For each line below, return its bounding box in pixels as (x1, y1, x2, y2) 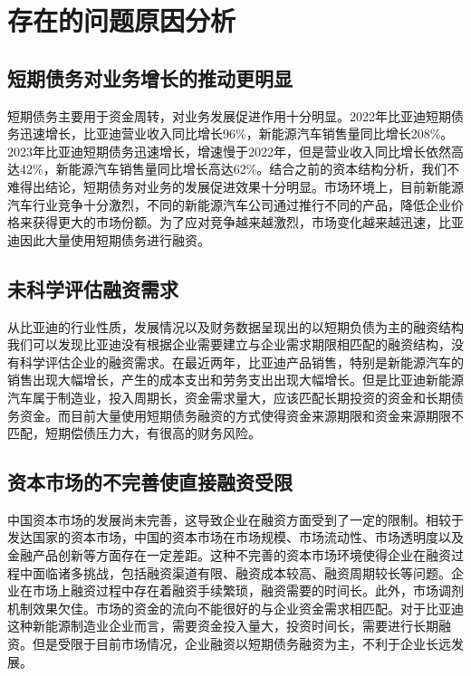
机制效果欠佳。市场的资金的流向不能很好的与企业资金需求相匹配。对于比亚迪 (7, 598, 464, 617)
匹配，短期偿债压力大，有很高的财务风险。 (7, 424, 261, 443)
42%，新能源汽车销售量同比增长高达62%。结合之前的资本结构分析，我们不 (19, 159, 460, 178)
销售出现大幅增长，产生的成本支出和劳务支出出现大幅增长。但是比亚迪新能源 (7, 370, 464, 389)
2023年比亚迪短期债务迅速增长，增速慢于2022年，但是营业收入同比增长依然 (7, 141, 451, 160)
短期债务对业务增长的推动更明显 (7, 63, 293, 91)
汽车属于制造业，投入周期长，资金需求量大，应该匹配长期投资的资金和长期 (7, 387, 451, 406)
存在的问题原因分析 (7, 2, 236, 39)
